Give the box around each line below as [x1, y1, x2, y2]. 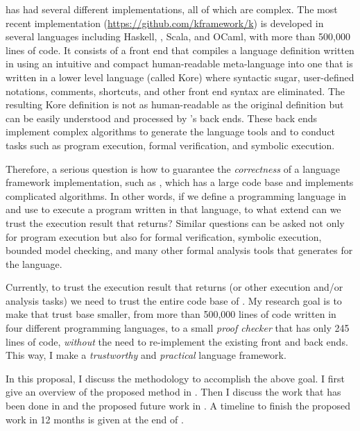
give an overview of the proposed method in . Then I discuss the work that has [6, 384, 341, 399]
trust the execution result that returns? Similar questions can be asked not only [6, 215, 345, 230]
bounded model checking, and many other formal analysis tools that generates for [6, 243, 353, 257]
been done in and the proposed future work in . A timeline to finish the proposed [6, 398, 351, 413]
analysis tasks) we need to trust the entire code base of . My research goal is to [6, 293, 342, 307]
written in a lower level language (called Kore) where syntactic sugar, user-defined [6, 69, 354, 84]
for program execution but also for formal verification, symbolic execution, [6, 229, 322, 244]
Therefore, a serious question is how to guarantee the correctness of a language [6, 161, 340, 176]
